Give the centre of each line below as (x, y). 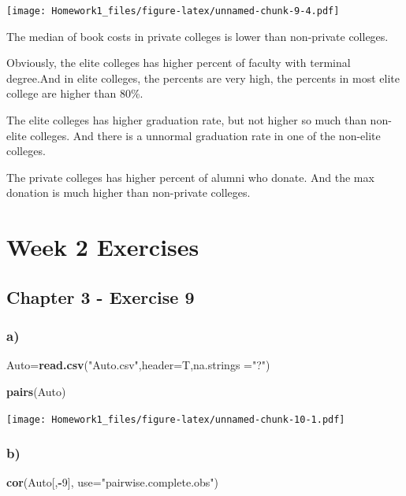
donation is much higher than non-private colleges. (129, 192)
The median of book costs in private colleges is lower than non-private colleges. (197, 36)
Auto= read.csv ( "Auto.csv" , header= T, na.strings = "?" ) (138, 365)
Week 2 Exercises (103, 247)
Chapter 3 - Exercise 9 (101, 296)
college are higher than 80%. (75, 93)
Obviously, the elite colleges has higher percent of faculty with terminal (179, 63)
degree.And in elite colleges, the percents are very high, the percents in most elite (203, 78)
